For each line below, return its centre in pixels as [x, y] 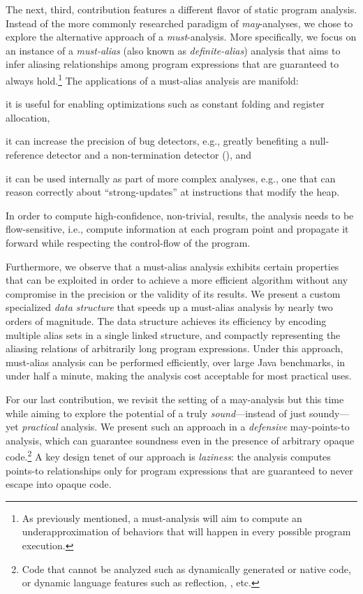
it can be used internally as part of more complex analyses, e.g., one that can [171, 178]
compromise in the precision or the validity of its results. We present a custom [173, 293]
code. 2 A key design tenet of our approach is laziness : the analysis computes [168, 455]
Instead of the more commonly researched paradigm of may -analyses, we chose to [179, 23]
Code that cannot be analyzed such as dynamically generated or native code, [186, 568]
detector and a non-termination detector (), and [149, 154]
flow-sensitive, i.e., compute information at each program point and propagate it [177, 229]
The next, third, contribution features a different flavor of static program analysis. [181, 9]
